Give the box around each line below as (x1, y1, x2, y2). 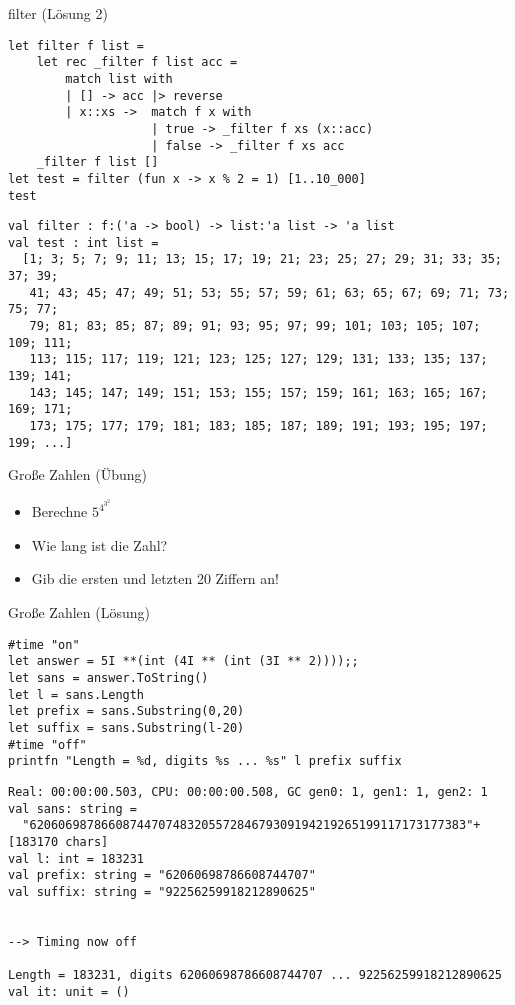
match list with (65, 71, 173, 86)
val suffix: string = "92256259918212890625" (8, 884, 316, 899)
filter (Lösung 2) (8, 3, 108, 23)
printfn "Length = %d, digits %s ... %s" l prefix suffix (8, 754, 402, 769)
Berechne (31, 501, 88, 522)
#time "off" (8, 737, 87, 752)
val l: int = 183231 (8, 851, 145, 866)
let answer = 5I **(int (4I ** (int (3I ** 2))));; (8, 654, 359, 669)
